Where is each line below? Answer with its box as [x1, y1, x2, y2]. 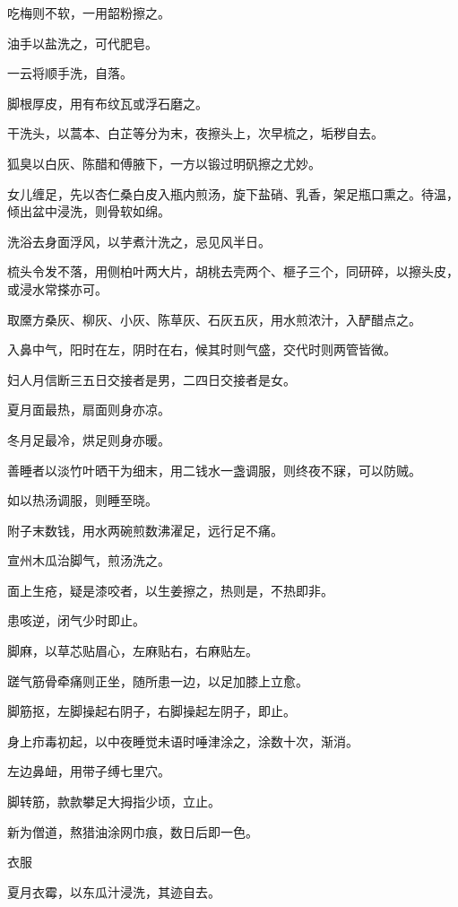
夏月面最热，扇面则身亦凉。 [7, 400, 170, 419]
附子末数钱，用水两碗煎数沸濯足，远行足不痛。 [7, 520, 283, 539]
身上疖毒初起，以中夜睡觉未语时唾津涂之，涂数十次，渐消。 [7, 731, 359, 750]
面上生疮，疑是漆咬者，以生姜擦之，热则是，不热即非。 [7, 580, 333, 599]
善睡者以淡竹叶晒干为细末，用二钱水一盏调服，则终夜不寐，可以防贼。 [7, 460, 421, 479]
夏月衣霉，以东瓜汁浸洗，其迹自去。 [7, 882, 220, 901]
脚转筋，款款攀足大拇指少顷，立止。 [7, 792, 220, 811]
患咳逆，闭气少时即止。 [7, 611, 145, 630]
